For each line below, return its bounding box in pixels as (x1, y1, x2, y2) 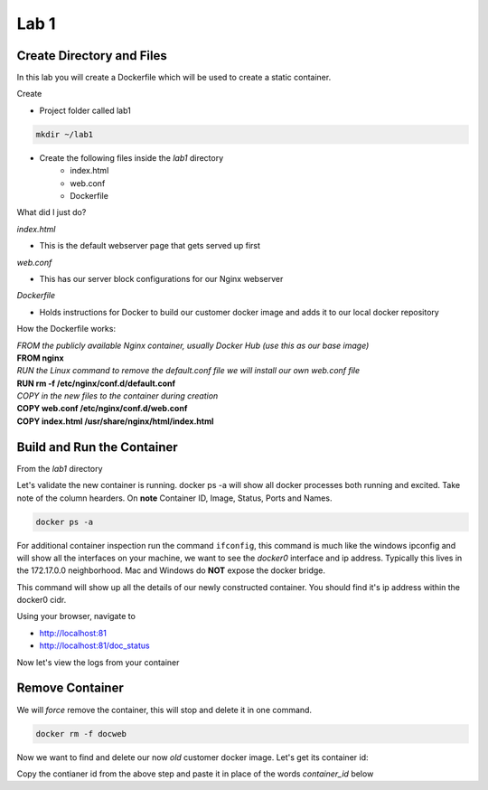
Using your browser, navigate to (16, 611, 136, 622)
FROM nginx (16, 353, 64, 363)
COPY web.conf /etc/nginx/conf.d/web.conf (16, 403, 188, 414)
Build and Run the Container (16, 439, 178, 455)
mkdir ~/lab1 (35, 129, 94, 139)
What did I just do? (16, 207, 87, 218)
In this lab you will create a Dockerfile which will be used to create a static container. (16, 72, 332, 83)
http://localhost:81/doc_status (39, 640, 150, 651)
